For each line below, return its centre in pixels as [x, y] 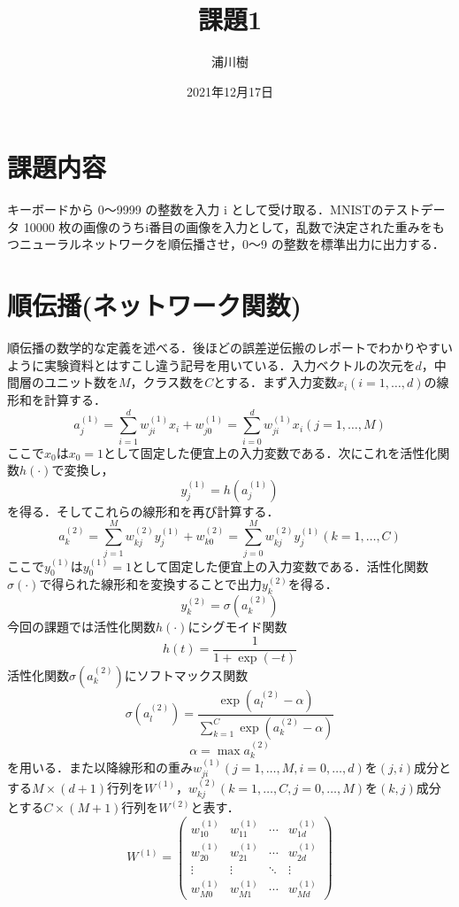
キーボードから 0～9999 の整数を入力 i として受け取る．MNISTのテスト [214, 209]
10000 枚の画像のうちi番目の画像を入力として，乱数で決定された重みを [228, 226]
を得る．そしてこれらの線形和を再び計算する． [143, 511]
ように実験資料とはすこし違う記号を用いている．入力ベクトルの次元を [211, 364]
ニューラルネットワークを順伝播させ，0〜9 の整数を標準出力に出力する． [232, 244]
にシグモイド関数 [237, 627]
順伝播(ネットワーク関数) [155, 305]
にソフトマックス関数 [186, 674]
